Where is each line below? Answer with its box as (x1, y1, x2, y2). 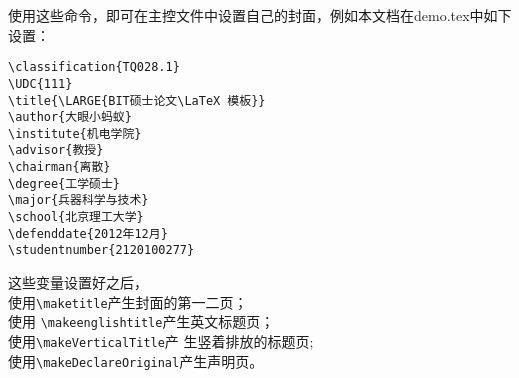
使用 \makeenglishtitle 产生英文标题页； (8, 311, 275, 332)
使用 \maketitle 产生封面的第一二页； (8, 291, 248, 312)
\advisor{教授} (8, 143, 104, 158)
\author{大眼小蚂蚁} (8, 110, 132, 125)
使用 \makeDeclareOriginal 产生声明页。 (8, 350, 264, 371)
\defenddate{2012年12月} (8, 226, 168, 241)
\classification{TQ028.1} (8, 60, 180, 75)
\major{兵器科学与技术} (8, 193, 149, 208)
